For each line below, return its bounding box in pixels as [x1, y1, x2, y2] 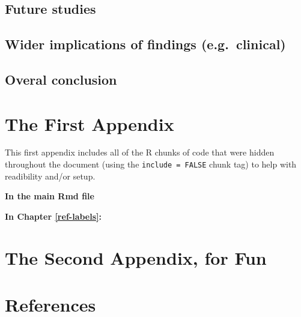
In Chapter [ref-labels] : [5, 210, 102, 222]
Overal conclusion [5, 70, 117, 88]
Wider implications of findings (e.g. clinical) [5, 35, 286, 53]
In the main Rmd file [5, 190, 94, 202]
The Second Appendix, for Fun [5, 245, 267, 270]
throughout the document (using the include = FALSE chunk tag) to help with [5, 158, 297, 171]
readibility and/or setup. [5, 169, 96, 182]
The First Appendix [5, 111, 174, 136]
